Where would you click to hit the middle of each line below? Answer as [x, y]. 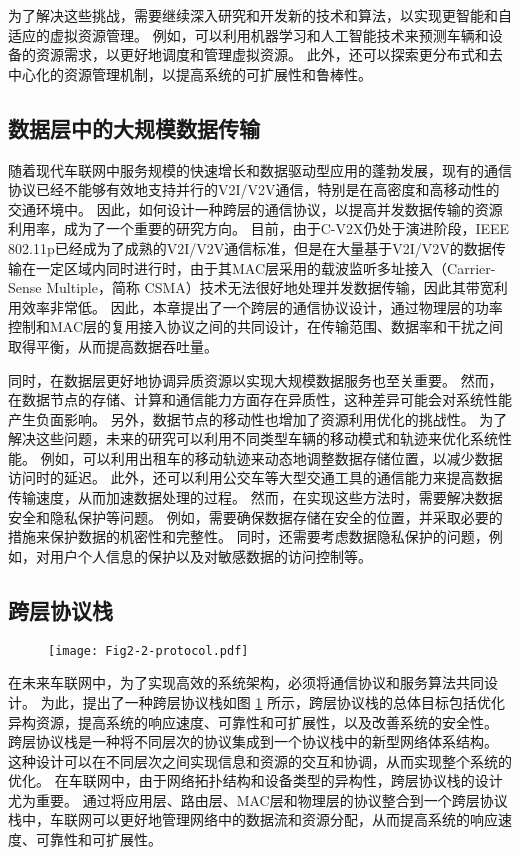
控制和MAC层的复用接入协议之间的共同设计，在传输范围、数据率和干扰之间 [256, 326]
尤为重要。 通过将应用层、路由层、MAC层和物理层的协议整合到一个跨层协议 [258, 799]
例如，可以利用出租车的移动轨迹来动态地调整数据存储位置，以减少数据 [271, 457]
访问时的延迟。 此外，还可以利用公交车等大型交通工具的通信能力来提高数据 [255, 477]
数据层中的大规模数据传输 [134, 127]
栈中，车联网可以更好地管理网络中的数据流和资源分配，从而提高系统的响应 [253, 819]
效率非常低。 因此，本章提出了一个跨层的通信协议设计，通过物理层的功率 [262, 306]
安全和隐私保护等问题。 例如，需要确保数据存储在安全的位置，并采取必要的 [255, 516]
